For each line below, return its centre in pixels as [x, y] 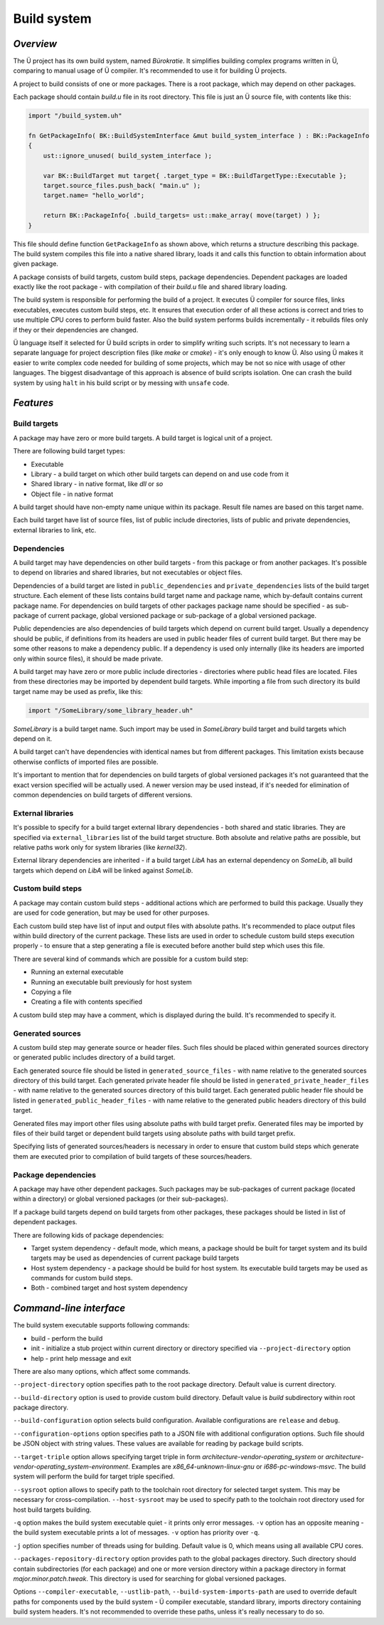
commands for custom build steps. [82, 1278]
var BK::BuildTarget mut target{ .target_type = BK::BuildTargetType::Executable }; [195, 175]
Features [33, 403]
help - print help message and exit [81, 1358]
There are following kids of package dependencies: [89, 1235]
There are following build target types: [69, 451]
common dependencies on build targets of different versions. [103, 795]
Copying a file [51, 992]
